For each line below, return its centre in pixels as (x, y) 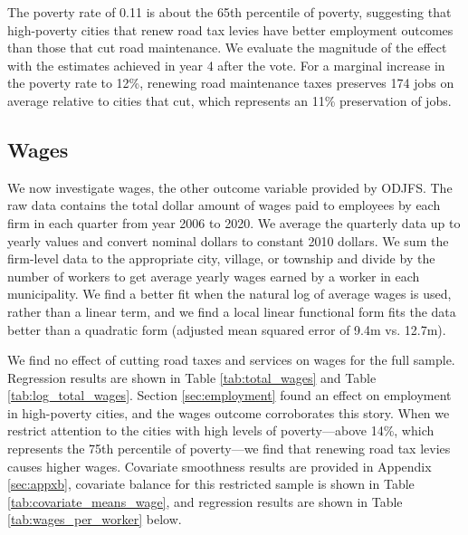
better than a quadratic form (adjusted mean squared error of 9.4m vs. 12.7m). (227, 329)
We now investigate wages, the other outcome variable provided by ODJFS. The (230, 187)
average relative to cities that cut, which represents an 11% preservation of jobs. (229, 100)
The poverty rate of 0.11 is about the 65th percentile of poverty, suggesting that (229, 12)
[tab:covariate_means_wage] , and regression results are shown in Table (205, 501)
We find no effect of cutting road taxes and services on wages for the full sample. (231, 360)
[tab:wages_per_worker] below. (95, 519)
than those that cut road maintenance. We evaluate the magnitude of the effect (227, 48)
